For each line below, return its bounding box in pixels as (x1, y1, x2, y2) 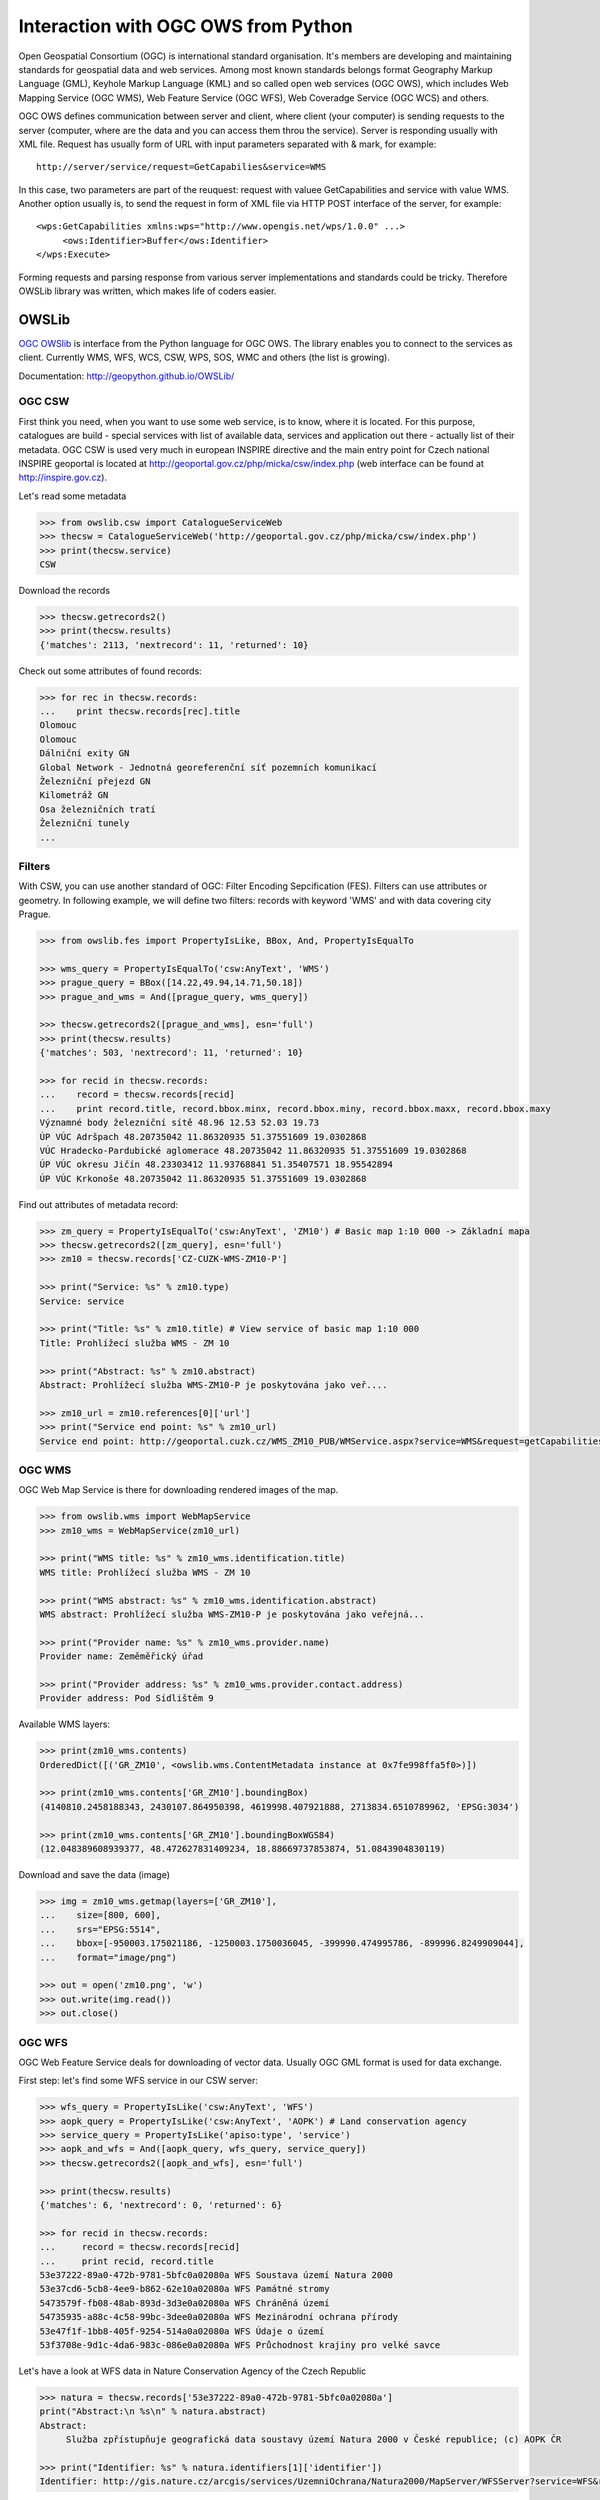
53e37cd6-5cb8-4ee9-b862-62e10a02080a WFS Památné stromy (39, 2283, 330, 2295)
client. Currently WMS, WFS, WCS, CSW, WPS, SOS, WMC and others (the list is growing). (18, 351, 390, 364)
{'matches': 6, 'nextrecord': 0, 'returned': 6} (39, 2199, 283, 2210)
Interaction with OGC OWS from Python (18, 15, 354, 37)
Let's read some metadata (18, 490, 127, 502)
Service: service (39, 1295, 125, 1307)
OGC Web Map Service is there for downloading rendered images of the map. (18, 1484, 339, 1496)
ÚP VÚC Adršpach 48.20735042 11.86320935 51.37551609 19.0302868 (39, 1131, 367, 1142)
